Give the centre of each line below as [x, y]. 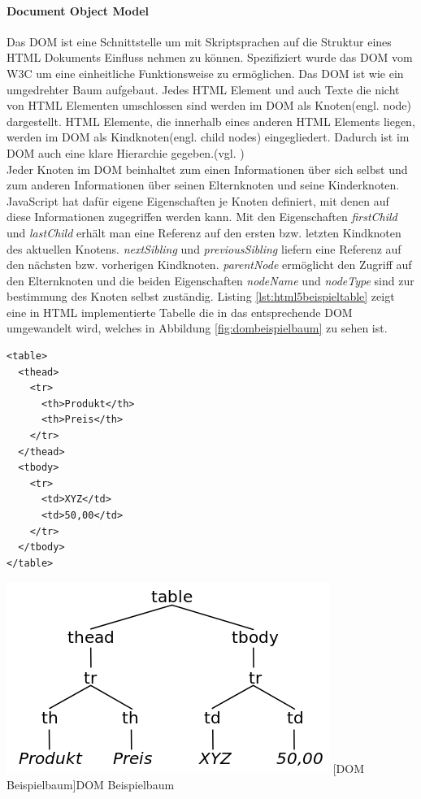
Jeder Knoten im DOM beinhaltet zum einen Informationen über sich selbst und [207, 169]
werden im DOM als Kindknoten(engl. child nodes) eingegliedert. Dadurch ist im [208, 137]
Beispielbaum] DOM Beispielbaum [91, 784]
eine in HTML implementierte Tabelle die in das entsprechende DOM [180, 312]
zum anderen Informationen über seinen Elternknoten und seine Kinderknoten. [203, 185]
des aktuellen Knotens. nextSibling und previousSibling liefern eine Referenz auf [204, 248]
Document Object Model [78, 10]
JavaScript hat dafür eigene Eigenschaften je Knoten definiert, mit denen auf [198, 200]
